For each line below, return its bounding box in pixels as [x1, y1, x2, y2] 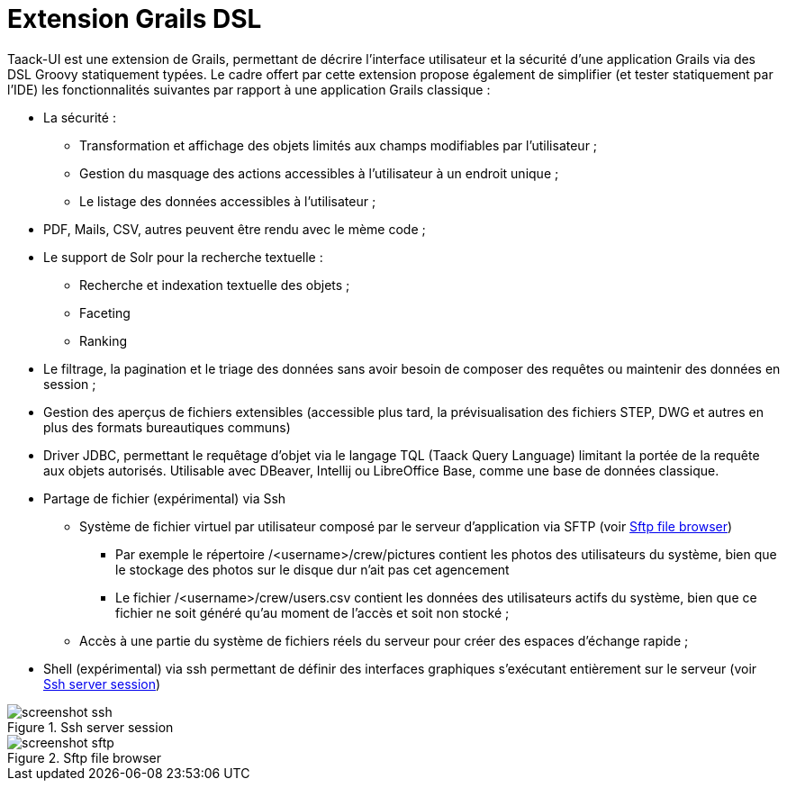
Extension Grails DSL [7, 4, 262, 34]
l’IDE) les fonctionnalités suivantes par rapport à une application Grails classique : [7, 81, 491, 97]
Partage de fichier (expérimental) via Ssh [43, 490, 286, 506]
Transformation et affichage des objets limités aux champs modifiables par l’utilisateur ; [79, 137, 598, 153]
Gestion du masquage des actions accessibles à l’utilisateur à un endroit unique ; [79, 165, 559, 181]
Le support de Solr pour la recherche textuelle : [43, 249, 323, 265]
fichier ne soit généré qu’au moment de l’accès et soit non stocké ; [115, 604, 510, 620]
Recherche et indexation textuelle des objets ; [79, 276, 350, 293]
